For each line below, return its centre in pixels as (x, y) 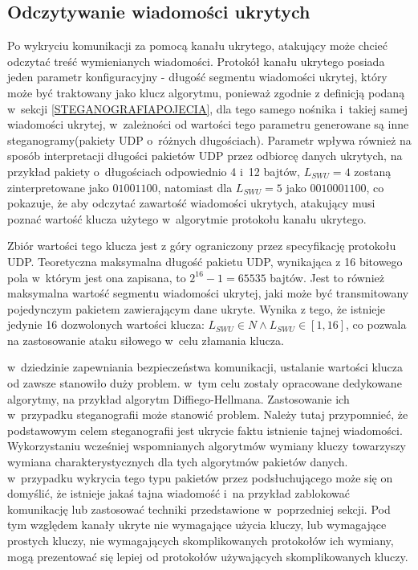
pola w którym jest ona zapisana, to (97, 277)
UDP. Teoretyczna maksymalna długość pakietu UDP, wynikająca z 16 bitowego (205, 261)
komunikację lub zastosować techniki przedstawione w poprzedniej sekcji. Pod (199, 508)
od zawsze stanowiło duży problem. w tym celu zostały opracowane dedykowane (205, 383)
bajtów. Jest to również (327, 277)
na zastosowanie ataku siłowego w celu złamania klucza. (146, 340)
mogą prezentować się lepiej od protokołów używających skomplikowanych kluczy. (208, 556)
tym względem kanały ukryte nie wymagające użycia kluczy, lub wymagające (197, 525)
